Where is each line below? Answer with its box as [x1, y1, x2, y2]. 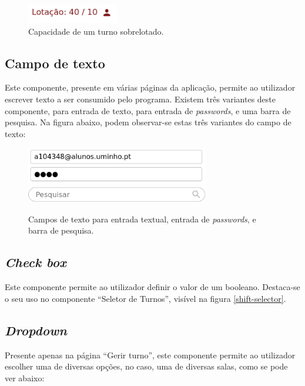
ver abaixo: [5, 371, 45, 384]
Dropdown [5, 321, 67, 339]
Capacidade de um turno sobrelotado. [28, 25, 164, 37]
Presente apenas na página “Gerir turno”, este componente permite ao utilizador [5, 348, 296, 361]
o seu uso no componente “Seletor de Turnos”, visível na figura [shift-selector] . [5, 292, 286, 304]
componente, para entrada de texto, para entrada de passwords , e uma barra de [5, 104, 291, 117]
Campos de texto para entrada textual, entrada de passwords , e [28, 212, 256, 225]
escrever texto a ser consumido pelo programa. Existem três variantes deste [5, 93, 276, 105]
